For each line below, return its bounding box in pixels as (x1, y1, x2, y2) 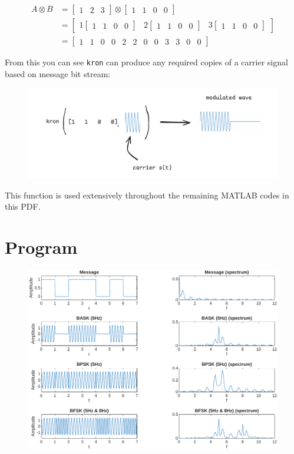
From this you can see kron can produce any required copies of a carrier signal (5, 56, 288, 68)
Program (5, 234, 78, 259)
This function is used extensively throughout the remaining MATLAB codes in (5, 188, 289, 201)
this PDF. (5, 200, 41, 213)
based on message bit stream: (5, 67, 111, 79)
